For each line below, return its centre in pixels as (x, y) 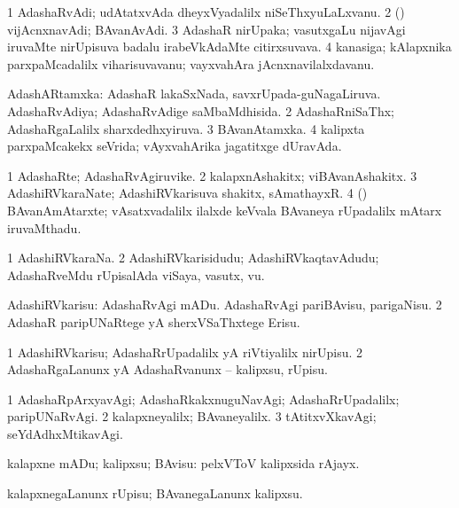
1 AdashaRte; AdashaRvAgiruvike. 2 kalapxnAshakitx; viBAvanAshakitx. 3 (212, 175)
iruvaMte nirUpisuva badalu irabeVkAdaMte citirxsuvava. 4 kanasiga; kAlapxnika (229, 47)
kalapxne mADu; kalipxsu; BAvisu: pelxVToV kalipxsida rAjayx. (183, 463)
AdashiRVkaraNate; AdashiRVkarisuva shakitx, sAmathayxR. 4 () (187, 193)
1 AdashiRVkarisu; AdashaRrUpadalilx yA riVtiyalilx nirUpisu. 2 (185, 352)
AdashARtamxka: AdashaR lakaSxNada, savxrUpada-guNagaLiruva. (194, 94)
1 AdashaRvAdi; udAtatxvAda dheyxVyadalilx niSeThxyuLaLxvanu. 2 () (206, 12)
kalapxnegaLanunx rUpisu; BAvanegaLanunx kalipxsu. (155, 493)
